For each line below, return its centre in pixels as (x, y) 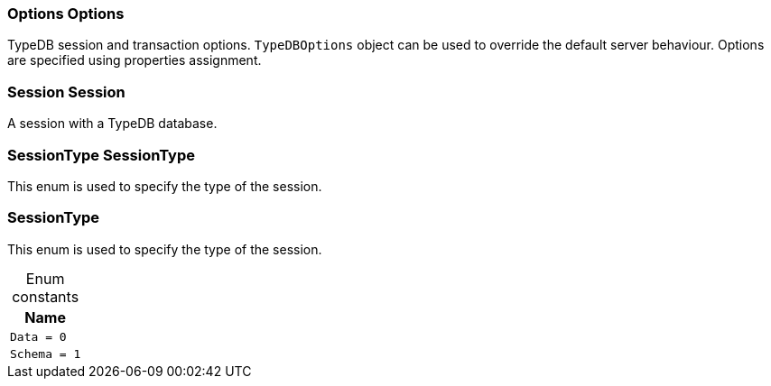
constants (46, 296)
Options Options (66, 14)
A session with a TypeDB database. (112, 124)
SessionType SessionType (102, 155)
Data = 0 (38, 336)
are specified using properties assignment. (135, 60)
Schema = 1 (46, 354)
